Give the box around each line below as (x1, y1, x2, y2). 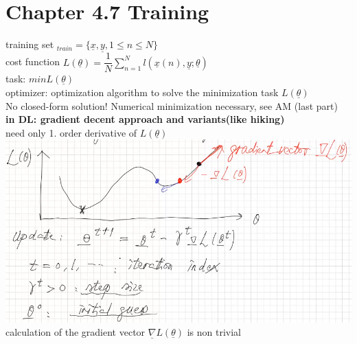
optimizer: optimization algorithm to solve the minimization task (5, 85, 279, 99)
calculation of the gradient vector (5, 325, 146, 339)
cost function (5, 54, 60, 69)
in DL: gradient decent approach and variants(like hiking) (5, 112, 285, 126)
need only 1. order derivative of (5, 125, 137, 139)
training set (5, 37, 54, 51)
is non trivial (187, 325, 241, 339)
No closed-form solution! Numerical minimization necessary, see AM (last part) (5, 98, 338, 113)
